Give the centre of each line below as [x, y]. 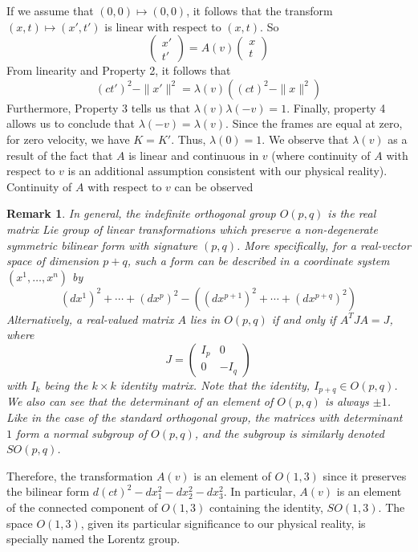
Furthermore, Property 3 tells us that [99, 107]
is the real [352, 213]
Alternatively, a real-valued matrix [90, 319]
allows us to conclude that [71, 123]
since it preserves [365, 475]
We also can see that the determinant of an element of [140, 401]
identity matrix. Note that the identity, [215, 384]
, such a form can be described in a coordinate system [258, 261]
